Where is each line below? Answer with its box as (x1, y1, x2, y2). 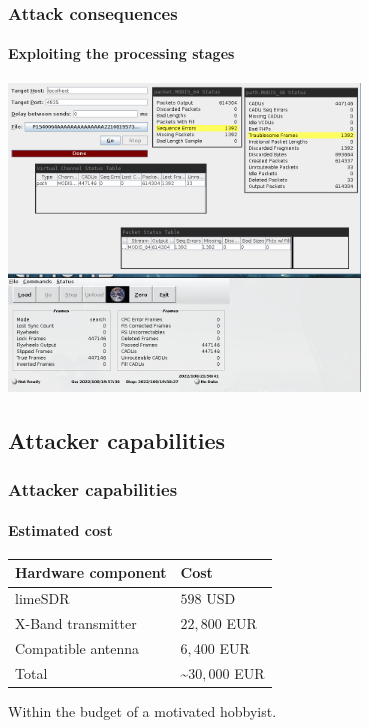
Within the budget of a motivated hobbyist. (8, 700, 277, 721)
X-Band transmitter (15, 613, 137, 634)
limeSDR (15, 588, 70, 609)
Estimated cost (8, 519, 113, 540)
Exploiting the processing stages (8, 43, 235, 64)
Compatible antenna (15, 637, 140, 658)
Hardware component (15, 562, 167, 583)
